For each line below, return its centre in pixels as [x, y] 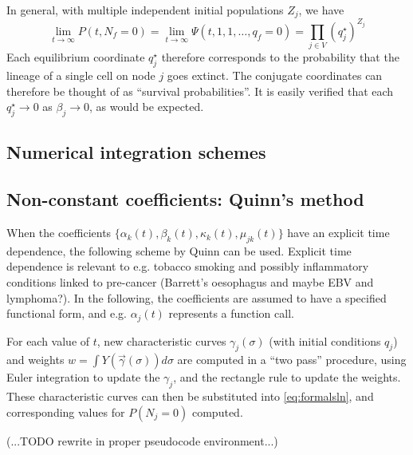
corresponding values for [66, 411]
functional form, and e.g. [67, 313]
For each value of [48, 340]
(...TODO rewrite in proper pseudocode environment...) [142, 440]
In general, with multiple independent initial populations [145, 10]
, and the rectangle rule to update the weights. [287, 377]
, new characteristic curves [161, 340]
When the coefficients [59, 233]
